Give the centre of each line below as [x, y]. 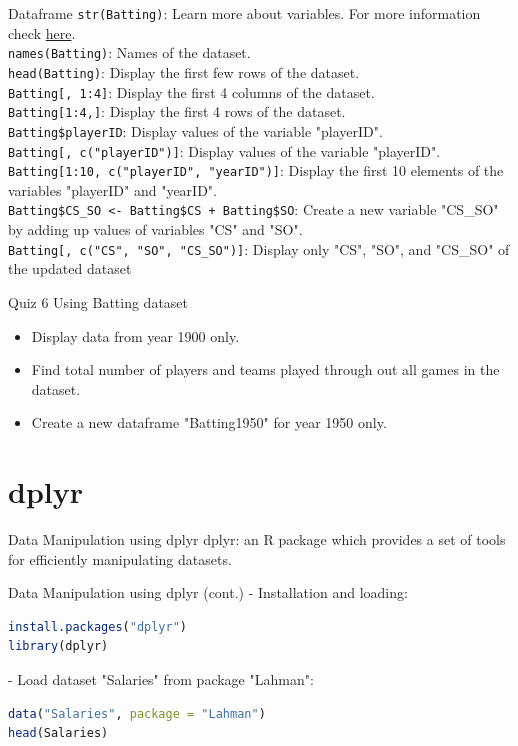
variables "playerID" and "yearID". [112, 189]
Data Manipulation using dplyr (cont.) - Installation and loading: [208, 592]
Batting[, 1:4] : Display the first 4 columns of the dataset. [191, 91]
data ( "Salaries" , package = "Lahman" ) [137, 713]
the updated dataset [70, 268]
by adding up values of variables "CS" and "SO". [155, 229]
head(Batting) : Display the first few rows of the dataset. [184, 71]
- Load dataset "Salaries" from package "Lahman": [161, 679]
